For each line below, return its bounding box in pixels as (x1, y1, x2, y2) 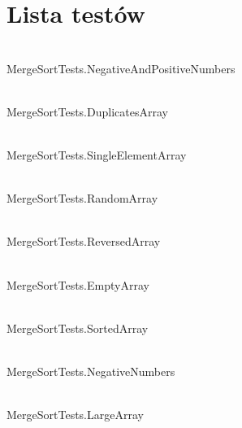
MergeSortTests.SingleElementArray (6, 146, 187, 164)
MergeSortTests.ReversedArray (6, 233, 161, 250)
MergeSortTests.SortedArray (6, 319, 149, 336)
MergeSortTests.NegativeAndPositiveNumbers (6, 59, 236, 76)
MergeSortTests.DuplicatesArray (6, 103, 168, 120)
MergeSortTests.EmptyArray (6, 276, 149, 293)
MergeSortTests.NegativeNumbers (6, 363, 175, 380)
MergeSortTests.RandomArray (6, 190, 158, 207)
